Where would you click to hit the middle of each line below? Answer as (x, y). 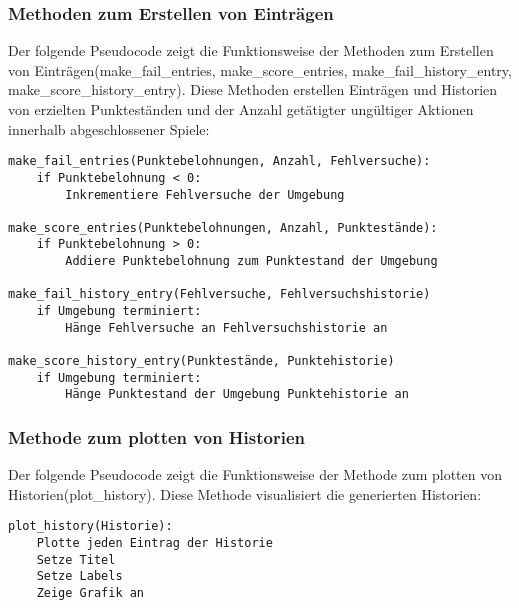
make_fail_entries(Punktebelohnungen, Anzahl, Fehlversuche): (219, 161)
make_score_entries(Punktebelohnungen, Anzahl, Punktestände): (223, 227)
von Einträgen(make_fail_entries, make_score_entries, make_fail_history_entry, (260, 69)
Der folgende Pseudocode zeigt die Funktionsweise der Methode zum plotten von (255, 474)
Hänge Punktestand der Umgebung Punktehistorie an (237, 394)
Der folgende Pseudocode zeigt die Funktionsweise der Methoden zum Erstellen (251, 50)
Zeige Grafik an (90, 593)
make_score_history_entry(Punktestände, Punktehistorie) (201, 361)
